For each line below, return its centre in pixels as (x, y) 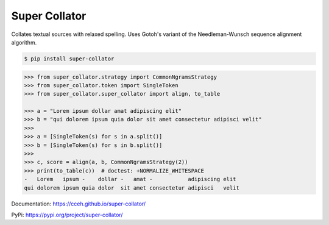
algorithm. (24, 42)
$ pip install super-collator (69, 59)
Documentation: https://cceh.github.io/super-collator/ (79, 204)
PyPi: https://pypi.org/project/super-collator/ (67, 215)
